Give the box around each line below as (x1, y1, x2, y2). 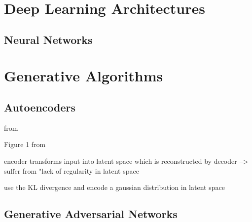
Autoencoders (4, 99, 76, 114)
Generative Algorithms (4, 66, 163, 86)
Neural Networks (4, 32, 93, 47)
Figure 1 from (4, 139, 46, 149)
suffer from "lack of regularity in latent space (4, 165, 139, 176)
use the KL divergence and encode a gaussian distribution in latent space (4, 182, 225, 192)
